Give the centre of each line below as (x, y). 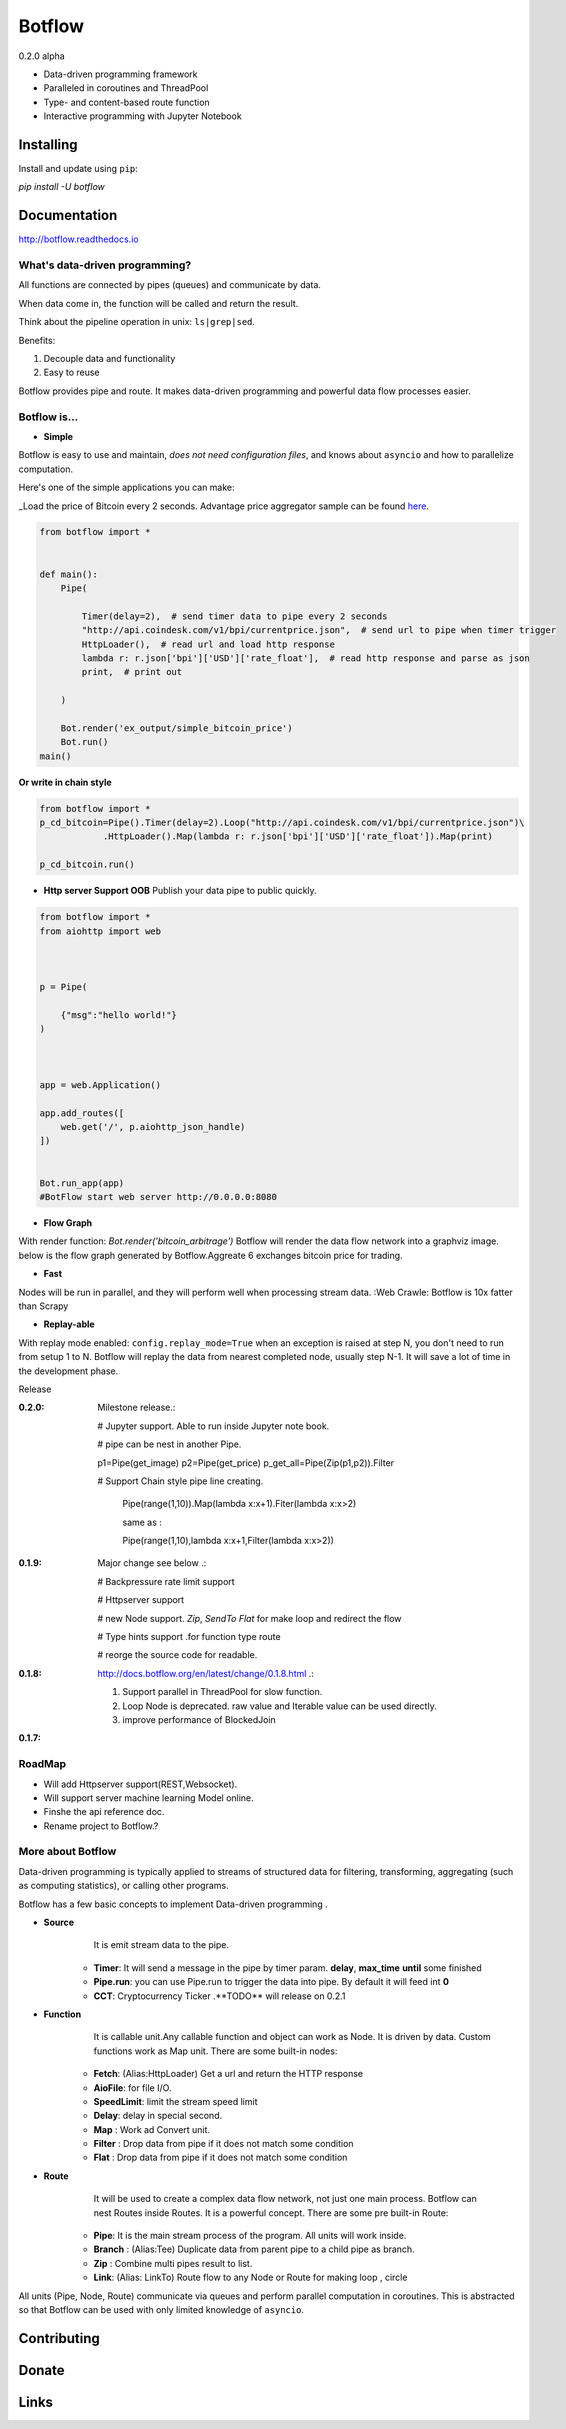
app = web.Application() (100, 1084)
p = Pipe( (63, 987)
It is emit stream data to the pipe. (161, 1945)
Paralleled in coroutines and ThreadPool (126, 88)
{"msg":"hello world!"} (118, 1014)
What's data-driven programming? (105, 265)
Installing (48, 144)
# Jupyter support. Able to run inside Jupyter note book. (213, 1426)
